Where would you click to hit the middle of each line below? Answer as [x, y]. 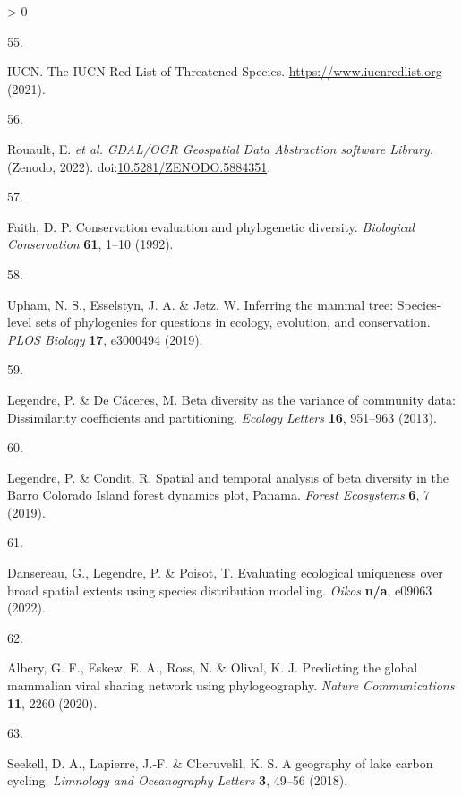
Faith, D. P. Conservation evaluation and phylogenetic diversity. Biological [211, 226]
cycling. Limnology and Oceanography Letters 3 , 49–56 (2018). [178, 780]
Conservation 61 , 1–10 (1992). [90, 244]
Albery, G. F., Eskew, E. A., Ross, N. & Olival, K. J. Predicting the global [213, 668]
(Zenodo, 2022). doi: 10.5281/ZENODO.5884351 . [139, 166]
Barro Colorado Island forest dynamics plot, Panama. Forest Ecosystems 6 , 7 [218, 495]
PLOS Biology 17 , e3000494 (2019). [105, 339]
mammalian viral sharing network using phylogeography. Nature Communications [231, 685]
